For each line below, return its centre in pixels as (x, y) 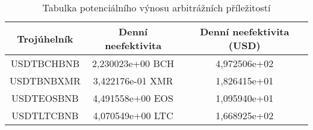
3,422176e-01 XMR (133, 81)
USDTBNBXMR (45, 81)
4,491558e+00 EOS (133, 98)
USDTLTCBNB (45, 115)
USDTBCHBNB (45, 63)
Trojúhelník (45, 38)
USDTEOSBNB (45, 98)
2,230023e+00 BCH (133, 63)
